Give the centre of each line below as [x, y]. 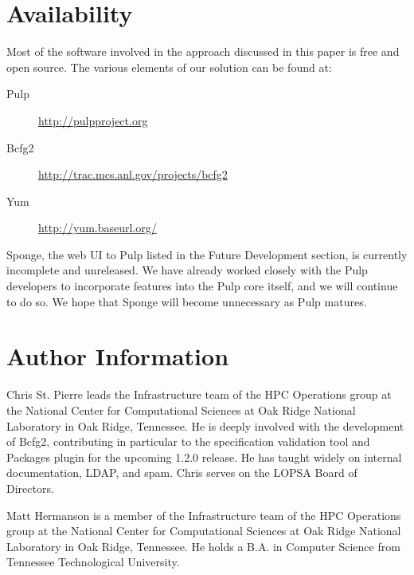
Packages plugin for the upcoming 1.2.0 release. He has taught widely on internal [204, 457]
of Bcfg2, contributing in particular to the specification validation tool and [188, 441]
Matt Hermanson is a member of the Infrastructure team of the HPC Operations [204, 515]
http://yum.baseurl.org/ [98, 228]
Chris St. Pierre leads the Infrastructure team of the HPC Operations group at [199, 394]
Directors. [30, 488]
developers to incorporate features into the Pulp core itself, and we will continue [202, 286]
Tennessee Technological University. [93, 562]
